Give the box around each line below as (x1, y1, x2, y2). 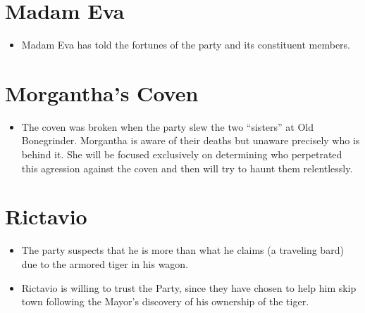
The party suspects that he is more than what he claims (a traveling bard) (21, 243, 344, 257)
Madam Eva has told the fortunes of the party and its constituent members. (21, 37, 350, 52)
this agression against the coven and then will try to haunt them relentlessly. (21, 160, 353, 175)
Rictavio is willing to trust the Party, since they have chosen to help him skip (21, 280, 357, 295)
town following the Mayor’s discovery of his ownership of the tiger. (21, 294, 309, 309)
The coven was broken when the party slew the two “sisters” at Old (21, 119, 314, 134)
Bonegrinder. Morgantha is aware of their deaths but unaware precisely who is (21, 133, 360, 148)
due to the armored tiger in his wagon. (21, 256, 189, 271)
